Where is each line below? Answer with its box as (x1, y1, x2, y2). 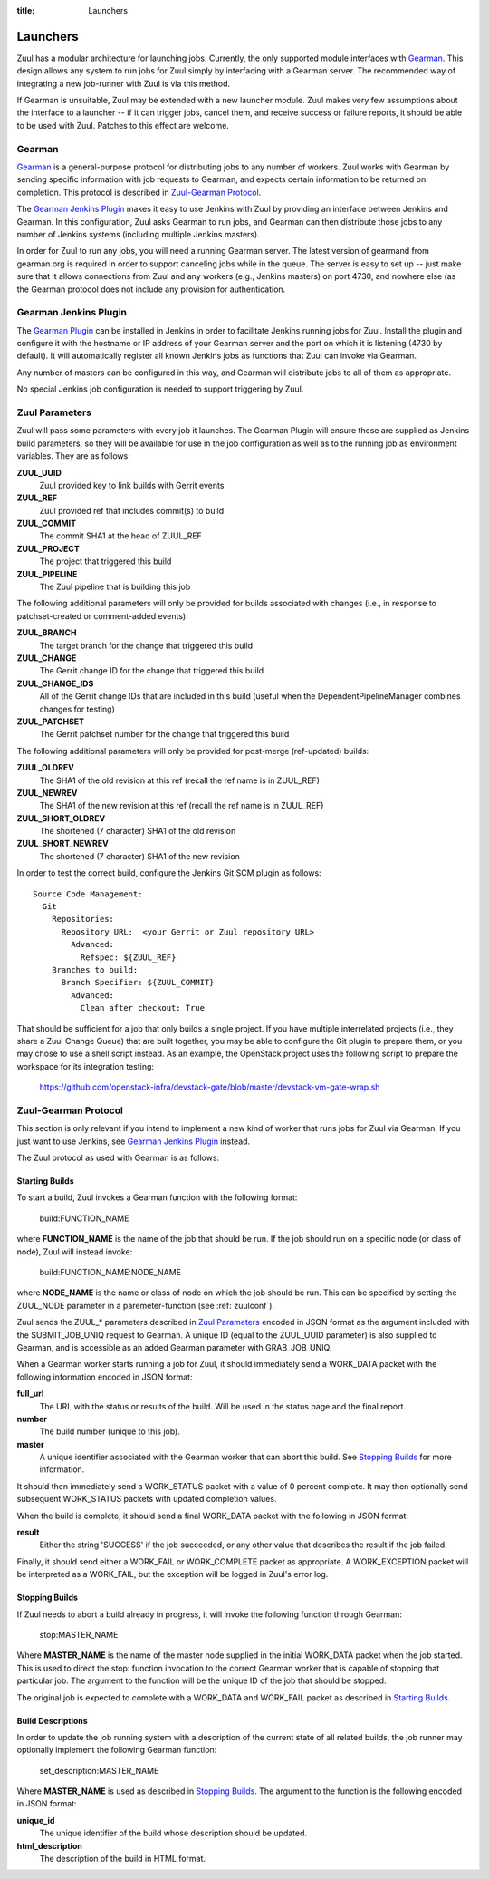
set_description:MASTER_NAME (39, 1765, 159, 1776)
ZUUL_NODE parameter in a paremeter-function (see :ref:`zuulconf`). (16, 1300, 275, 1311)
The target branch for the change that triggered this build (39, 640, 254, 651)
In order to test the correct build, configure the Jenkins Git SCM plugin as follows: (16, 867, 321, 878)
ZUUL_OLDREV (16, 762, 74, 773)
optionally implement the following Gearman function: (16, 1745, 217, 1756)
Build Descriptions (16, 1715, 88, 1726)
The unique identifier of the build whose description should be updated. (39, 1827, 308, 1839)
